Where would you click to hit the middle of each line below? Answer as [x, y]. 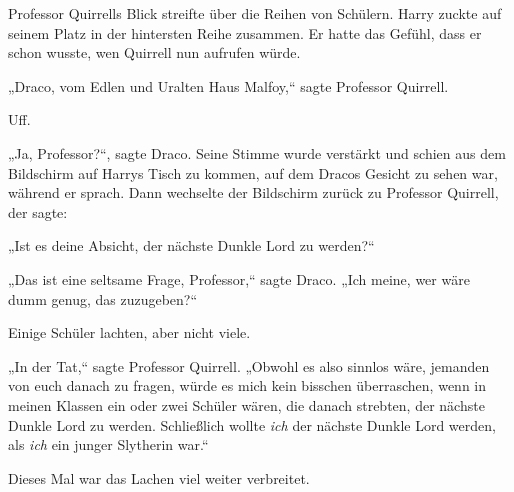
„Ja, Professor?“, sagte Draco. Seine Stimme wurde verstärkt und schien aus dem [257, 152]
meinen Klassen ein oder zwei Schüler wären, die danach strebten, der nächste [246, 404]
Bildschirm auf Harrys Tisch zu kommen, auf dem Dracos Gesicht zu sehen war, [253, 172]
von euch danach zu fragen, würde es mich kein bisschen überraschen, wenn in [247, 385]
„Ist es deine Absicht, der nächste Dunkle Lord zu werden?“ [191, 245]
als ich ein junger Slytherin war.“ [108, 444]
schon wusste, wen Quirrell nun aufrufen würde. [154, 52]
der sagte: [38, 211]
